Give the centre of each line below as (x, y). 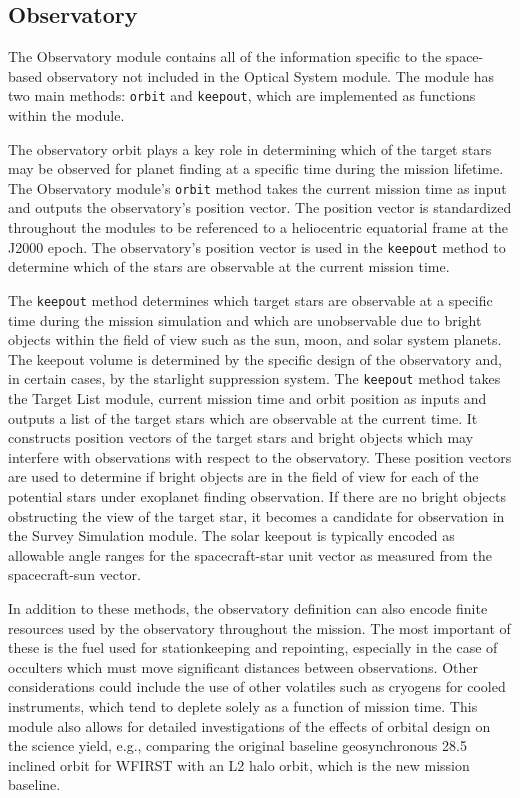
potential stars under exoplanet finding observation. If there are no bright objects (257, 495)
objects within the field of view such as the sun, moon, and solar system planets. (255, 339)
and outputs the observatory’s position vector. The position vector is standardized (260, 207)
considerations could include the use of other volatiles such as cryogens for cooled (257, 686)
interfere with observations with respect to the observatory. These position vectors (260, 456)
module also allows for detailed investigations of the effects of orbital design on (249, 725)
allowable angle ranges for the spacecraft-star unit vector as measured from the (250, 554)
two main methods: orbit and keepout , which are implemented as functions (242, 95)
